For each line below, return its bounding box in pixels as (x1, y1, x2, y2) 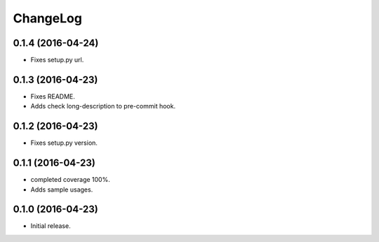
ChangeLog (13, 10, 82, 26)
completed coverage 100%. (30, 176, 110, 184)
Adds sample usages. (30, 185, 93, 194)
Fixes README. (30, 92, 75, 101)
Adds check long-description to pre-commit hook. (30, 102, 175, 111)
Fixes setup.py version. (30, 138, 98, 147)
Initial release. (30, 222, 71, 230)
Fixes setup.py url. (30, 56, 84, 64)
